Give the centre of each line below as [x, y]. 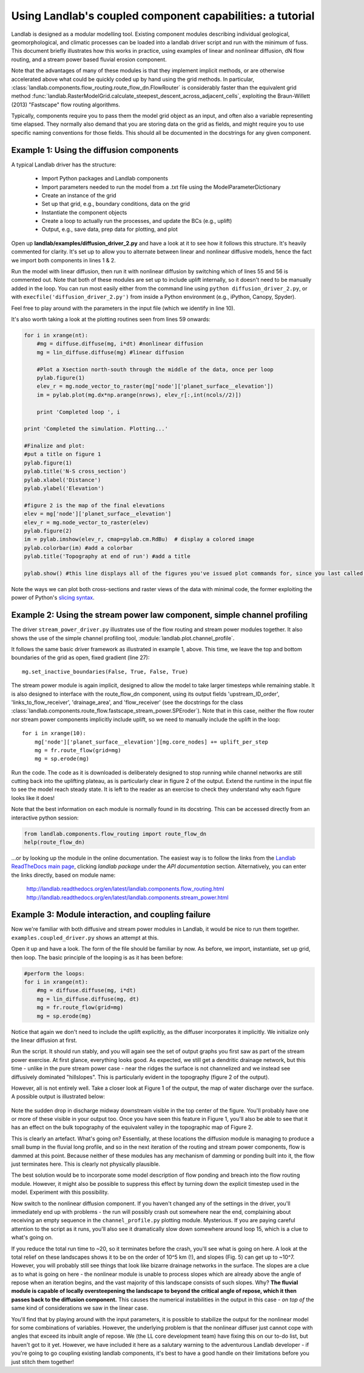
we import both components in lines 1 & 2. [64, 260]
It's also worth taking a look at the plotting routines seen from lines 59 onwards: [111, 319]
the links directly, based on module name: [63, 875]
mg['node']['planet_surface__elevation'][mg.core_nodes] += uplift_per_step [151, 742]
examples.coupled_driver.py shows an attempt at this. [85, 937]
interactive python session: [45, 818]
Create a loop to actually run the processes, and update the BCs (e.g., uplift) [137, 221]
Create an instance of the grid [79, 195]
